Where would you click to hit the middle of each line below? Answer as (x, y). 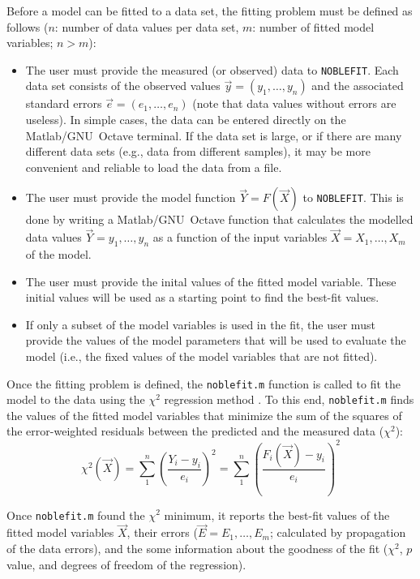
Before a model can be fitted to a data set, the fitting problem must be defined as (210, 11)
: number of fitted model (313, 26)
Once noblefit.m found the (76, 515)
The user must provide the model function (131, 197)
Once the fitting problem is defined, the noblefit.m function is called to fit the (204, 383)
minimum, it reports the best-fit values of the (277, 515)
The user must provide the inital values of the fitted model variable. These (211, 281)
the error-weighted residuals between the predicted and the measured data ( (195, 431)
